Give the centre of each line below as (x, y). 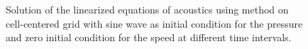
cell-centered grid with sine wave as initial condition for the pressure (154, 23)
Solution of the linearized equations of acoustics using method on (147, 9)
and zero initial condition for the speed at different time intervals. (149, 37)
